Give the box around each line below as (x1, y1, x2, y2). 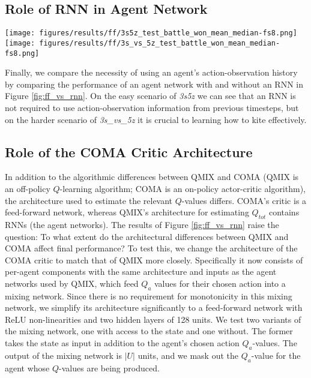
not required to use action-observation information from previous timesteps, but (5, 101, 299, 113)
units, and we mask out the (137, 349, 239, 361)
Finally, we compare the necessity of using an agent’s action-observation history (5, 66, 298, 79)
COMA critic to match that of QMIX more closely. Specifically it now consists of (5, 253, 303, 266)
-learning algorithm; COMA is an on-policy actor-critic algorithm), (59, 182, 306, 194)
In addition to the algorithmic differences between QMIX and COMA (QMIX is (5, 170, 299, 183)
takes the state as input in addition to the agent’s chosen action (5, 337, 240, 349)
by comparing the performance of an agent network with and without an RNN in (5, 77, 303, 90)
